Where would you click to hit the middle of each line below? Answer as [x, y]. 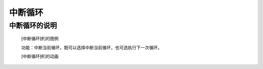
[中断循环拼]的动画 [40, 56]
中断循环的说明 [33, 26]
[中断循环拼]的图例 [40, 39]
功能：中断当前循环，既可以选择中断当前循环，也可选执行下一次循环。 [92, 47]
